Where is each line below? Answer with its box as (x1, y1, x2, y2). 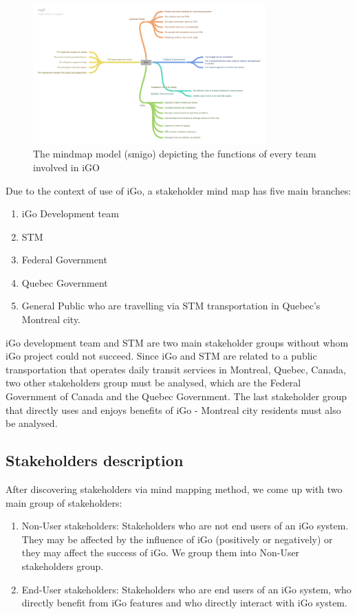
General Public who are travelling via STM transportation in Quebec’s (21, 298, 321, 313)
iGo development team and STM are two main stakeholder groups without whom (6, 335, 349, 349)
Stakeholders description (6, 450, 184, 471)
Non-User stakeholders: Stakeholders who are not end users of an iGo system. (21, 518, 349, 533)
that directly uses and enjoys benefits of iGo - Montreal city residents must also (6, 402, 341, 417)
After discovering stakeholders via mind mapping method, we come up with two (6, 482, 343, 496)
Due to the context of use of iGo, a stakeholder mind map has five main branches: (6, 183, 351, 197)
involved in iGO (33, 160, 100, 174)
